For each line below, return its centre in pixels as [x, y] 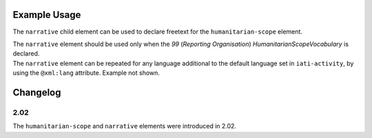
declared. [26, 54]
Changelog [37, 92]
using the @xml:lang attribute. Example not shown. [86, 73]
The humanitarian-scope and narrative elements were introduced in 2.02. [125, 126]
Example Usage [47, 15]
